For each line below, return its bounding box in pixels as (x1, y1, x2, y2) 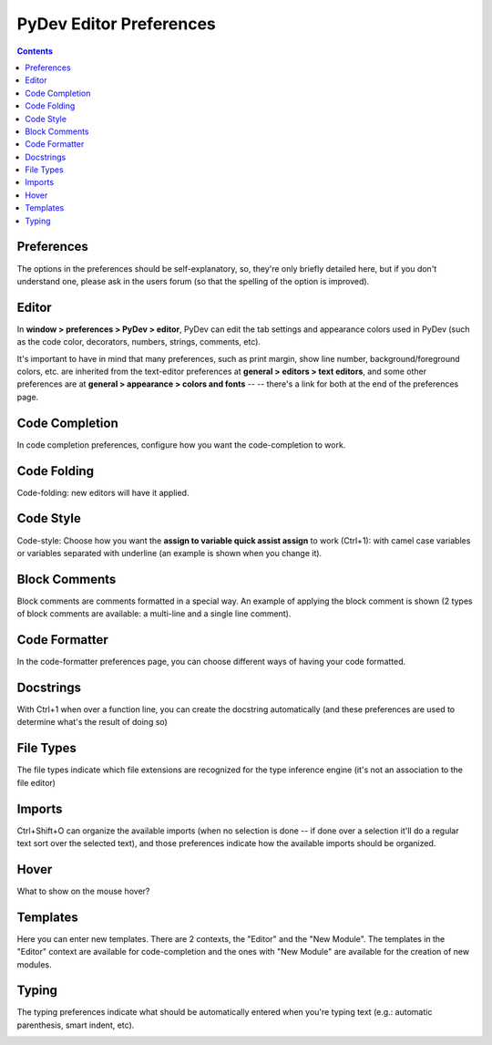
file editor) (16, 777, 56, 788)
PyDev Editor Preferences (16, 14, 216, 34)
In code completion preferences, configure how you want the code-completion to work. (16, 439, 346, 450)
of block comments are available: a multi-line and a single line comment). (16, 608, 292, 619)
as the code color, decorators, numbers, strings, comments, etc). (16, 336, 261, 347)
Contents (16, 46, 54, 57)
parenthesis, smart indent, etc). (16, 1019, 135, 1030)
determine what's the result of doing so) (16, 717, 168, 728)
